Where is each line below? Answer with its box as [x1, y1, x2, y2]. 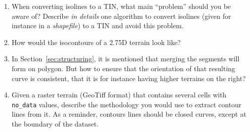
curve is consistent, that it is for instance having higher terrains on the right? [11, 73, 246, 83]
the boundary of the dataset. [11, 119, 99, 129]
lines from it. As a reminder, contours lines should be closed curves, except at [11, 109, 247, 119]
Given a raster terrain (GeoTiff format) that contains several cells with [11, 89, 227, 100]
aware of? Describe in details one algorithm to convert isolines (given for [11, 10, 231, 21]
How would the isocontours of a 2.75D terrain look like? [11, 37, 181, 47]
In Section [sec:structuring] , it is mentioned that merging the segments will [11, 53, 240, 64]
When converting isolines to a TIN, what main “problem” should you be [11, 1, 231, 11]
